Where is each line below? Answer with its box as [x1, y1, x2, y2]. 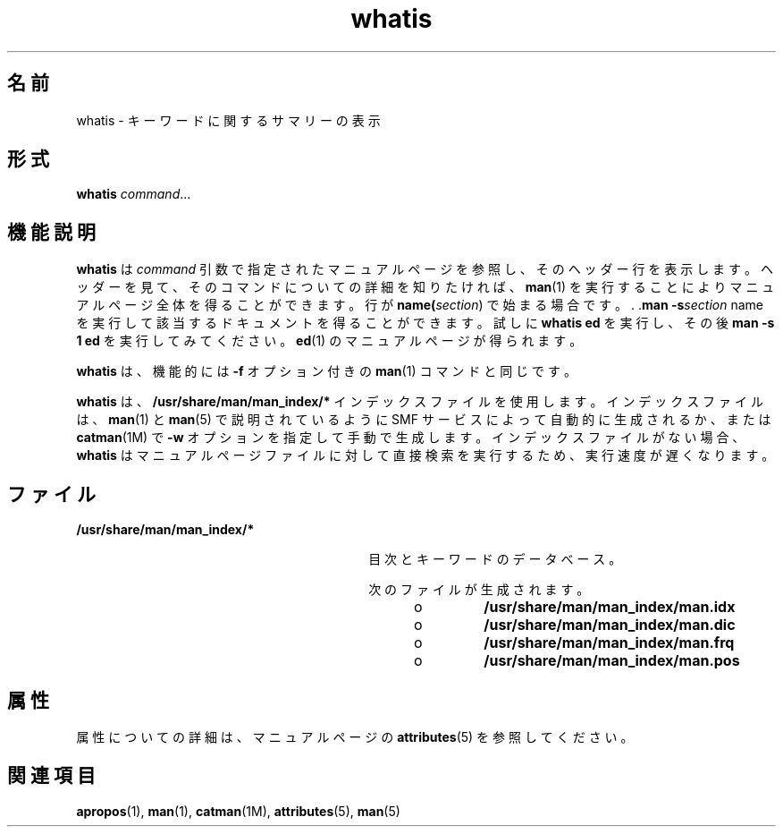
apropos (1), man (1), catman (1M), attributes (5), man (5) [76, 803, 400, 819]
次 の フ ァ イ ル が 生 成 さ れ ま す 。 [368, 582, 590, 598]
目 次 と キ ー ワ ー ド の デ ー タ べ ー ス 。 [368, 551, 622, 567]
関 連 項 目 [7, 764, 96, 787]
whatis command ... [76, 186, 191, 202]
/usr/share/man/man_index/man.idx [484, 598, 736, 617]
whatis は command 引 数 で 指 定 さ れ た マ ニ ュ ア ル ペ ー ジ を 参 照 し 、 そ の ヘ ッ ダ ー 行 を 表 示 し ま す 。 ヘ [76, 261, 773, 277]
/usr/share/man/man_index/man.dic [484, 616, 736, 634]
